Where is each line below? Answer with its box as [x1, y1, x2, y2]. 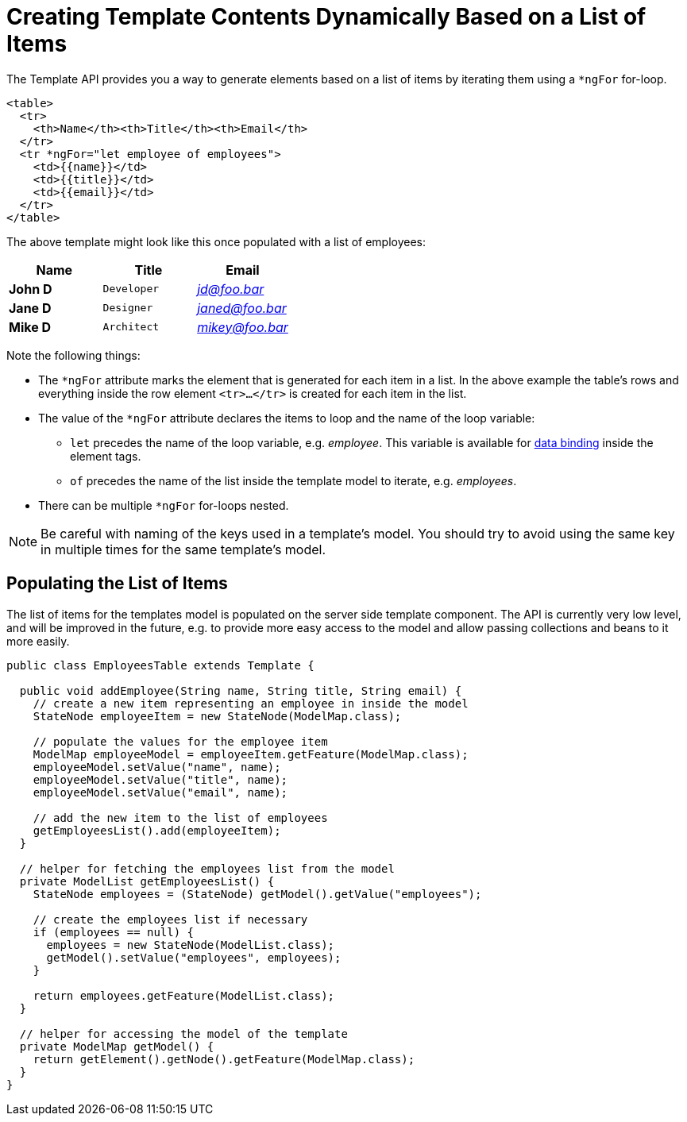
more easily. [6, 634, 70, 648]
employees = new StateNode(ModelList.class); [46, 938, 335, 951]
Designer [102, 302, 153, 314]
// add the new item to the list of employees [33, 811, 328, 824]
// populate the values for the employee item [33, 735, 328, 748]
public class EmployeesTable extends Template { [6, 658, 315, 672]
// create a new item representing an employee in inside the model [33, 696, 469, 710]
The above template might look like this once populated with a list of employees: [6, 234, 426, 249]
